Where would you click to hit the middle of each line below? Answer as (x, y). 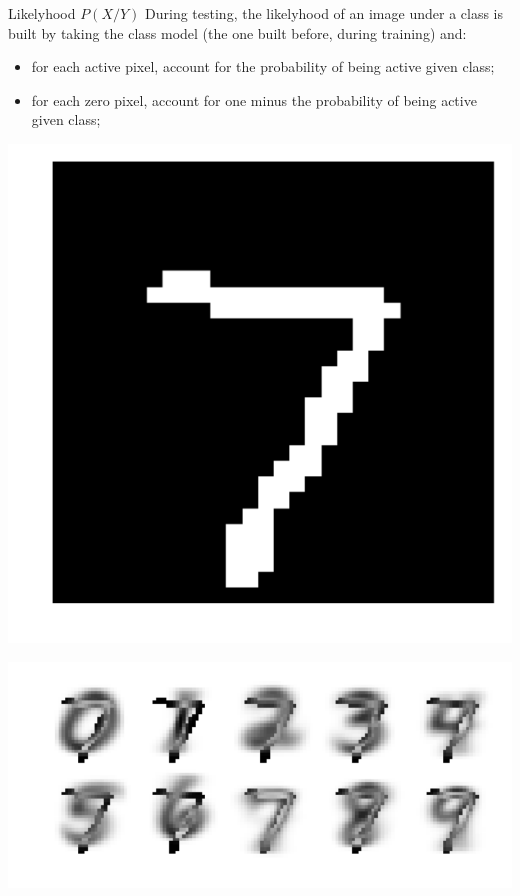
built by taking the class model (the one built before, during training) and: (237, 32)
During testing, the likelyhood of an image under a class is (324, 13)
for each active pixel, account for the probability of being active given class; (263, 66)
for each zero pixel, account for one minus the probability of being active (254, 99)
